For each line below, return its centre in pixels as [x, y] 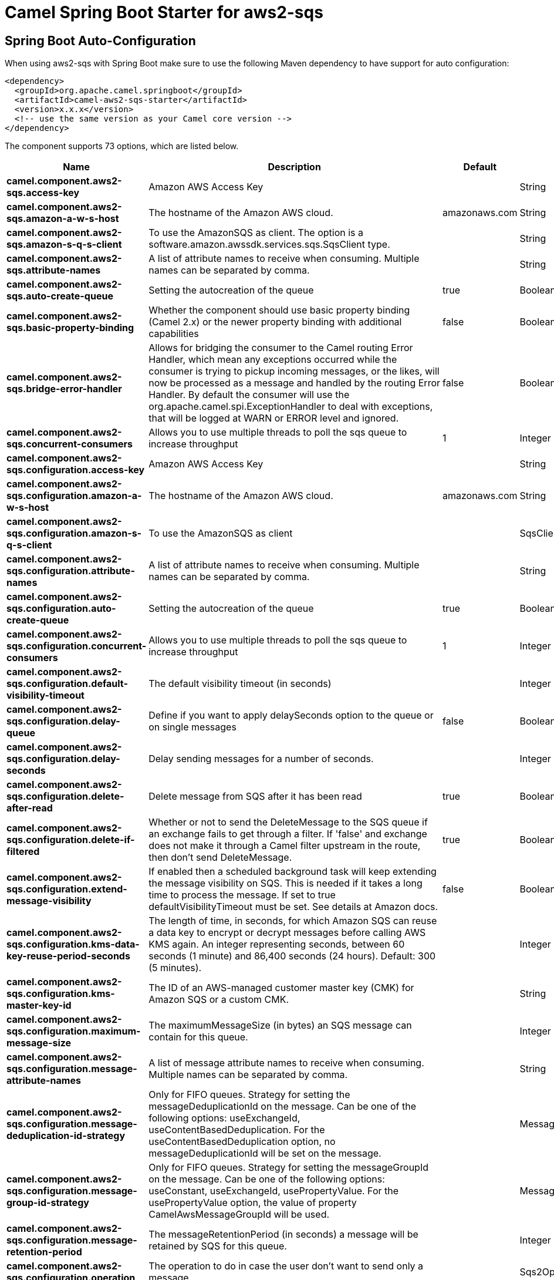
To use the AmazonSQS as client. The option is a [256, 233]
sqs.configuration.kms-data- [73, 944]
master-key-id [39, 1006]
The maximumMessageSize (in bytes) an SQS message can [280, 1025]
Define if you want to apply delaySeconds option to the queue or [291, 715]
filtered [23, 852]
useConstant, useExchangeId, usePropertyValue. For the [274, 1191]
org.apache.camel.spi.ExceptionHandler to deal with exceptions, [291, 407]
